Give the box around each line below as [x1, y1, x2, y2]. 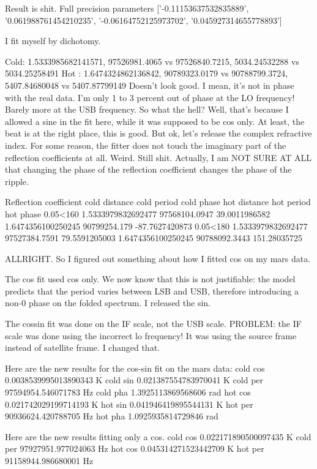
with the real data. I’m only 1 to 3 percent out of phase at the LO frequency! [5, 91, 295, 103]
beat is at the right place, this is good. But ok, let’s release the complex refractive [5, 127, 312, 140]
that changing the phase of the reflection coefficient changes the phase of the [5, 163, 292, 176]
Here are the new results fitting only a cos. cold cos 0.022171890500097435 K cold [5, 430, 311, 443]
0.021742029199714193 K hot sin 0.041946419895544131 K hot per [5, 397, 253, 410]
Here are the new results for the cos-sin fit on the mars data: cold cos [5, 361, 265, 374]
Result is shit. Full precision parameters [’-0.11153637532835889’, [5, 2, 249, 14]
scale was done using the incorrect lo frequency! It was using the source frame [5, 329, 297, 342]
